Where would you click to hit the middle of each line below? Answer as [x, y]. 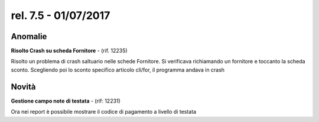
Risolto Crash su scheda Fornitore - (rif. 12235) [69, 51]
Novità [23, 87]
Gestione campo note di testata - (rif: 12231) [66, 101]
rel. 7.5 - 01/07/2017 [61, 15]
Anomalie [29, 36]
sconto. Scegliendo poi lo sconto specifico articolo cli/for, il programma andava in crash [118, 70]
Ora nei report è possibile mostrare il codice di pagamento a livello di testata [104, 112]
